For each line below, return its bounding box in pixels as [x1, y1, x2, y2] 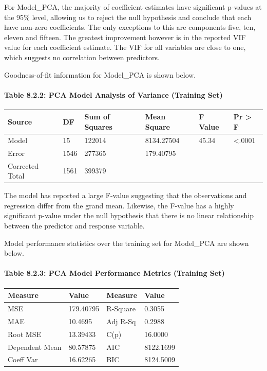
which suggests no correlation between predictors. [4, 51, 160, 62]
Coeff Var [8, 354, 38, 365]
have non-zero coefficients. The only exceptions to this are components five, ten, [4, 22, 256, 32]
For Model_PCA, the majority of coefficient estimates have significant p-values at [4, 2, 262, 12]
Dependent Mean [8, 341, 62, 352]
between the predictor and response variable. [4, 220, 145, 231]
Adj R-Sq [106, 315, 136, 326]
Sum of [84, 111, 110, 122]
